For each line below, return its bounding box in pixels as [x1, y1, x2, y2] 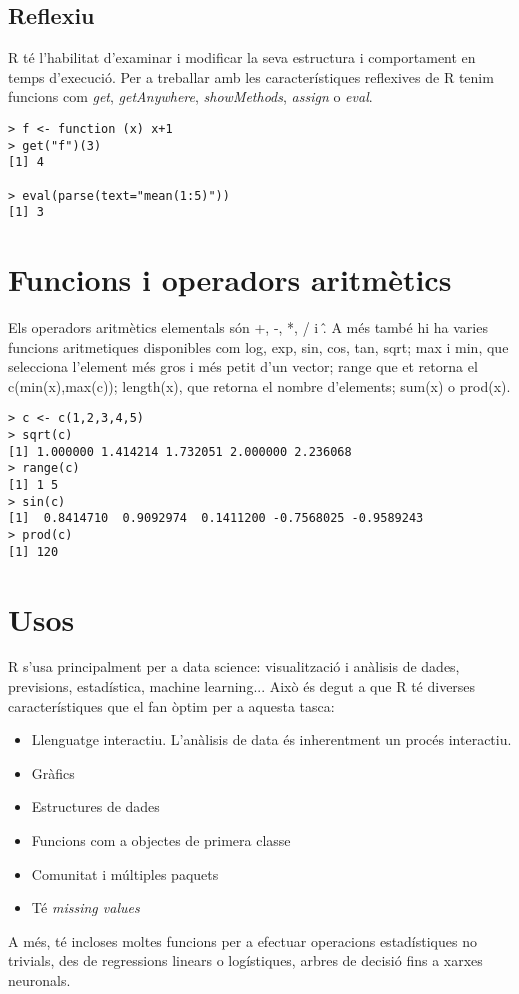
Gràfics [31, 762, 75, 783]
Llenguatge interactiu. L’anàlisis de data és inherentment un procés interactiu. [31, 729, 512, 750]
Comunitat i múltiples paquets [31, 863, 219, 884]
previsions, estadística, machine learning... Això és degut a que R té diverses [8, 676, 476, 697]
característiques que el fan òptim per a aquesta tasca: [8, 695, 335, 716]
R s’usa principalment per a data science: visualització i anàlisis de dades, [8, 656, 460, 677]
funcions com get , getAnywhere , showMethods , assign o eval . [8, 86, 373, 107]
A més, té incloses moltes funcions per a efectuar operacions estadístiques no [8, 930, 477, 951]
